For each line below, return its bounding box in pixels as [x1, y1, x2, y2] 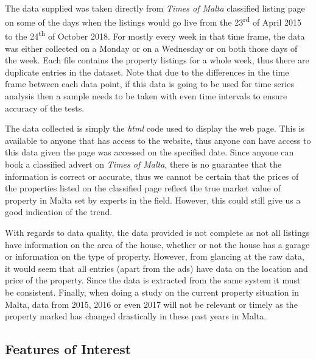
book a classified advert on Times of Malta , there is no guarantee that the [5, 158, 282, 171]
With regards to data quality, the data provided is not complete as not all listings [5, 226, 310, 238]
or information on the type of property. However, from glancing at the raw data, [5, 250, 304, 263]
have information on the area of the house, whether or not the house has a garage [5, 238, 310, 251]
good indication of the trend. [5, 205, 113, 218]
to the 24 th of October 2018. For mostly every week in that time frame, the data [5, 28, 305, 43]
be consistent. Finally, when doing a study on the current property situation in [5, 285, 299, 298]
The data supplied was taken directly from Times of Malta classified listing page [5, 1, 305, 14]
